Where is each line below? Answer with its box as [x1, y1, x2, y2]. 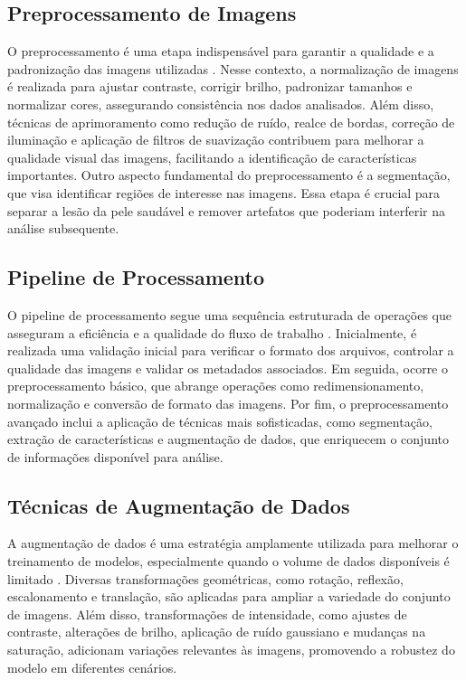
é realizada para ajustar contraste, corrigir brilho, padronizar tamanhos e [7, 77, 413, 96]
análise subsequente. [7, 219, 119, 238]
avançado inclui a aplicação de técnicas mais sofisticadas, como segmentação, [7, 411, 433, 430]
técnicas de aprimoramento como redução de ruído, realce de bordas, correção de [7, 112, 455, 131]
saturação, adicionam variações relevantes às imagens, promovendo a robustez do [7, 640, 455, 659]
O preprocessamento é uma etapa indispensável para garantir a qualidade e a [7, 42, 434, 61]
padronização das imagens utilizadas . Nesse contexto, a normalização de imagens [7, 59, 459, 78]
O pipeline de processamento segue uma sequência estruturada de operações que [7, 305, 452, 324]
